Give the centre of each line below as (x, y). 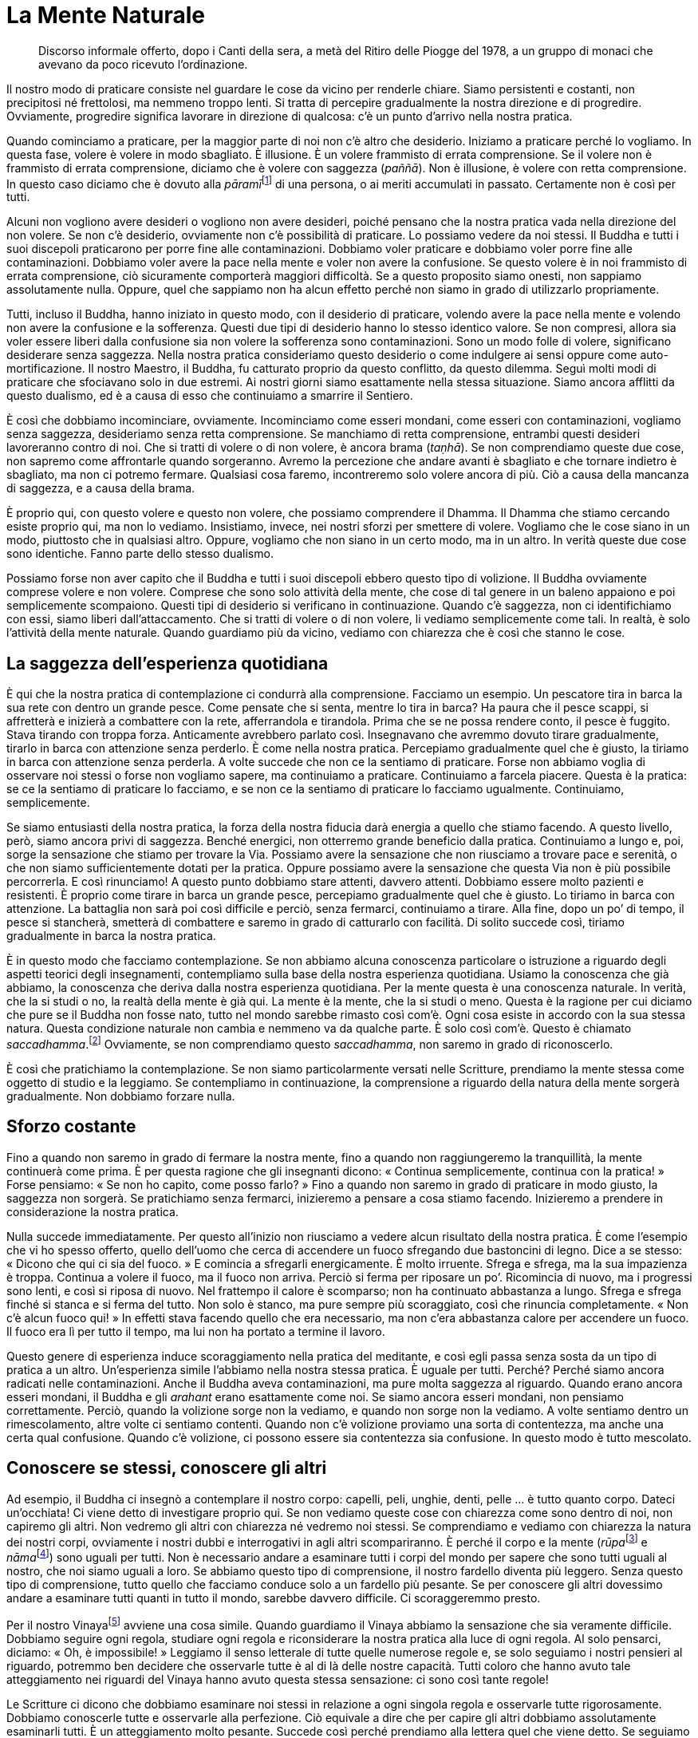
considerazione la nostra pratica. (93, 1211)
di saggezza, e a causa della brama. (101, 488)
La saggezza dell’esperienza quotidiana (168, 663)
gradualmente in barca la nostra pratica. (111, 936)
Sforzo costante (71, 1127)
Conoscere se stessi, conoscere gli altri (167, 1468)
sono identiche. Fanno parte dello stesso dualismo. (140, 554)
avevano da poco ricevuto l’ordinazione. (143, 64)
